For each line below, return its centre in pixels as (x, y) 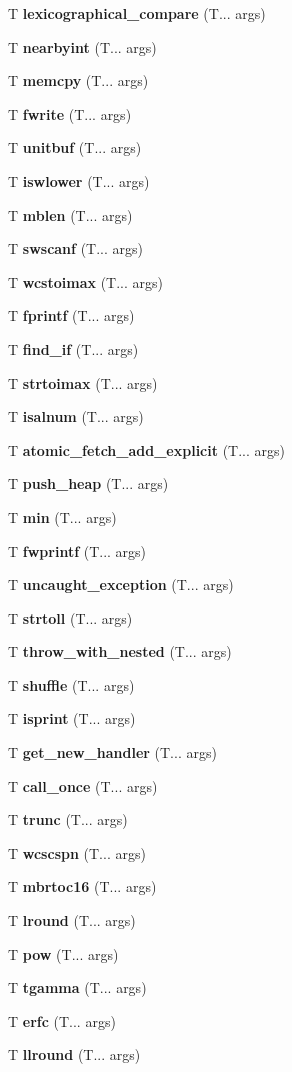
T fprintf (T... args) (71, 315)
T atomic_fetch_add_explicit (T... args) (147, 449)
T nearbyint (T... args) (82, 46)
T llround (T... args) (74, 1054)
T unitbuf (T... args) (75, 147)
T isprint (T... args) (72, 718)
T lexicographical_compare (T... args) (137, 13)
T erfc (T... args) (62, 1020)
